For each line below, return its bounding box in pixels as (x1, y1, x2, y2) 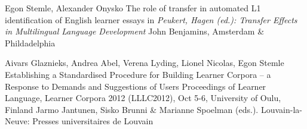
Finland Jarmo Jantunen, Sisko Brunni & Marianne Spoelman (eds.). (5, 103, 259, 115)
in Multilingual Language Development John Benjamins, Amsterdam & (5, 25, 265, 37)
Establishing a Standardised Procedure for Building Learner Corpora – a (5, 68, 271, 80)
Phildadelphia (5, 36, 56, 49)
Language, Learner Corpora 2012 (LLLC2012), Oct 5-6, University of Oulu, (5, 92, 281, 104)
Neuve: (5, 115, 30, 127)
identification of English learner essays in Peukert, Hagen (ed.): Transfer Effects (5, 13, 297, 26)
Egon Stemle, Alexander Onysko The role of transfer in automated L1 (5, 2, 261, 14)
